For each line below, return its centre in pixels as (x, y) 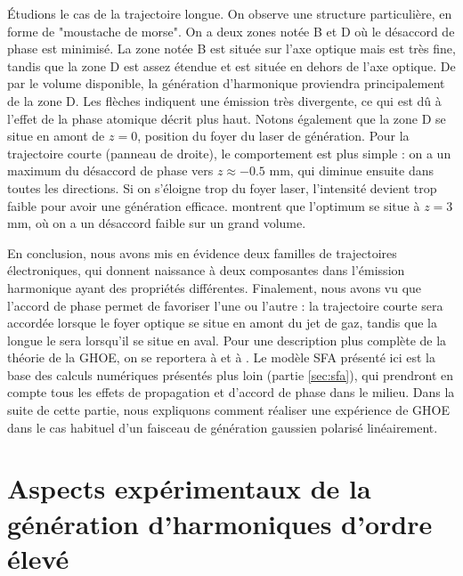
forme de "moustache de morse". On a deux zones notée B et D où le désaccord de (231, 31)
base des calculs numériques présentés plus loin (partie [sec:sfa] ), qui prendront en (231, 374)
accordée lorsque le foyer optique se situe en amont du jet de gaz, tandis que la (222, 323)
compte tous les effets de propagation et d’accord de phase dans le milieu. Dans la (231, 392)
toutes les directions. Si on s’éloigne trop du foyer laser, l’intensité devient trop (222, 187)
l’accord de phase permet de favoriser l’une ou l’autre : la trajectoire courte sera (225, 305)
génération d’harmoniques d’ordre (220, 523)
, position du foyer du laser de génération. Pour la (273, 136)
